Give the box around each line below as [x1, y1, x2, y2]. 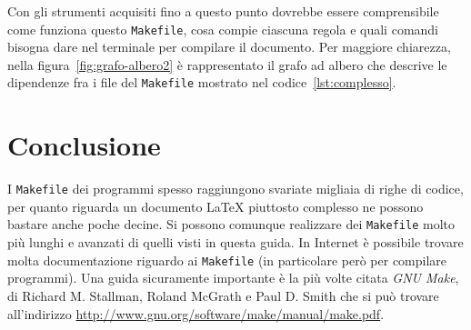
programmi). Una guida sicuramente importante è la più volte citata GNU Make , [7, 268, 459, 287]
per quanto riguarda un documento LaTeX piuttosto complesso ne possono [7, 196, 424, 215]
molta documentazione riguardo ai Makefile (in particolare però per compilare [7, 250, 447, 269]
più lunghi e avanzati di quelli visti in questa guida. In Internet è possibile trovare [7, 233, 464, 252]
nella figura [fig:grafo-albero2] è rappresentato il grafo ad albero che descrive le [7, 55, 447, 74]
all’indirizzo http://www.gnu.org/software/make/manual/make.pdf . [7, 304, 385, 323]
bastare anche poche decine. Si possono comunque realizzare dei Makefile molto [7, 215, 455, 234]
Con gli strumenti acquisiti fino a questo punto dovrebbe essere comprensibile [7, 2, 439, 20]
